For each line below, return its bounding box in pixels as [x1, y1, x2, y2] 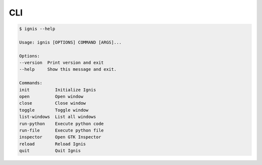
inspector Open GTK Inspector [19, 135, 101, 140]
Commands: [19, 80, 43, 86]
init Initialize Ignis [19, 87, 97, 92]
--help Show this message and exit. [19, 67, 116, 72]
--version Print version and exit [19, 60, 104, 65]
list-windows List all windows [19, 114, 97, 120]
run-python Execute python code [19, 121, 104, 126]
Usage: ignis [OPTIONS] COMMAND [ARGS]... [19, 39, 122, 45]
